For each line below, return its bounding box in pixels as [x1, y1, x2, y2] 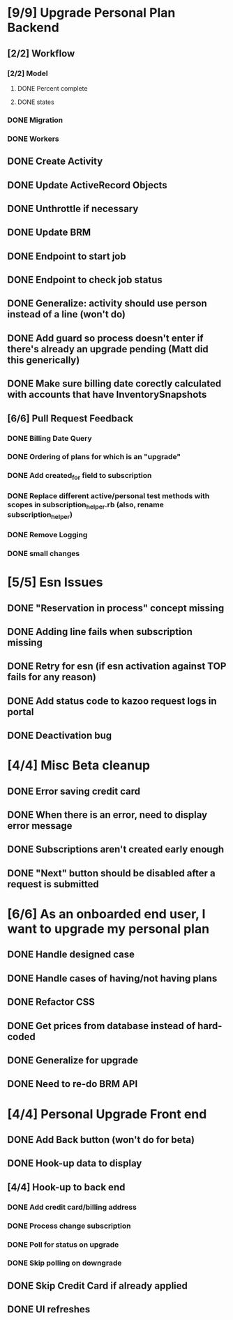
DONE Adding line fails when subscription [7, 626, 193, 638]
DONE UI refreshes [7, 1303, 91, 1316]
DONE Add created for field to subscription [7, 471, 152, 482]
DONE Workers [7, 134, 59, 144]
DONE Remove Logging [7, 530, 88, 540]
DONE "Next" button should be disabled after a [7, 867, 216, 879]
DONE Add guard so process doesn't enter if [7, 332, 204, 344]
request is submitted [7, 878, 99, 890]
